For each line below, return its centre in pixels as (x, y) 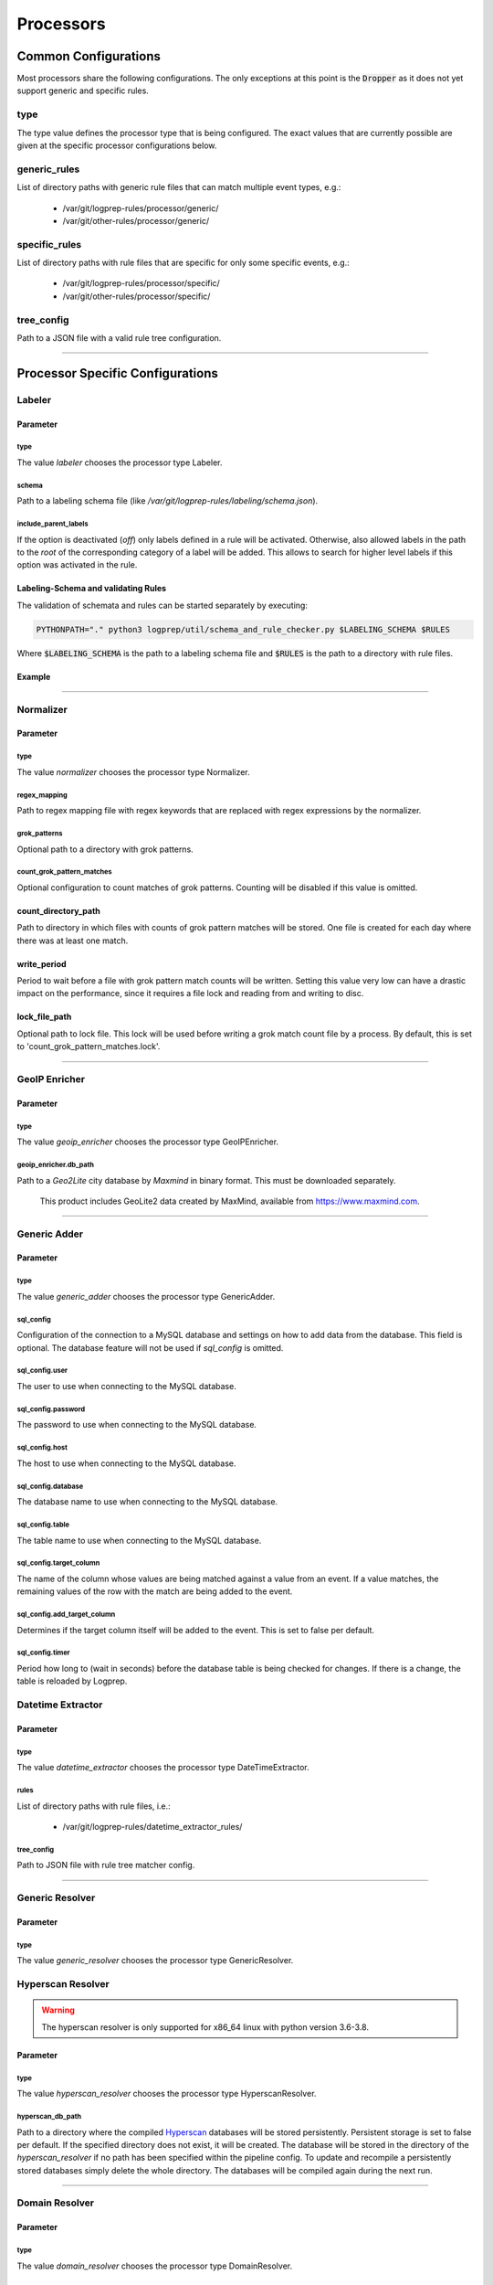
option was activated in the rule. (77, 565)
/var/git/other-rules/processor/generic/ (136, 220)
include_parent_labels (52, 524)
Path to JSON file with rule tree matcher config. (106, 1865)
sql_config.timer (43, 1653)
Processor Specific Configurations (118, 373)
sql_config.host (42, 1448)
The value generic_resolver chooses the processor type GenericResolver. (155, 1961)
